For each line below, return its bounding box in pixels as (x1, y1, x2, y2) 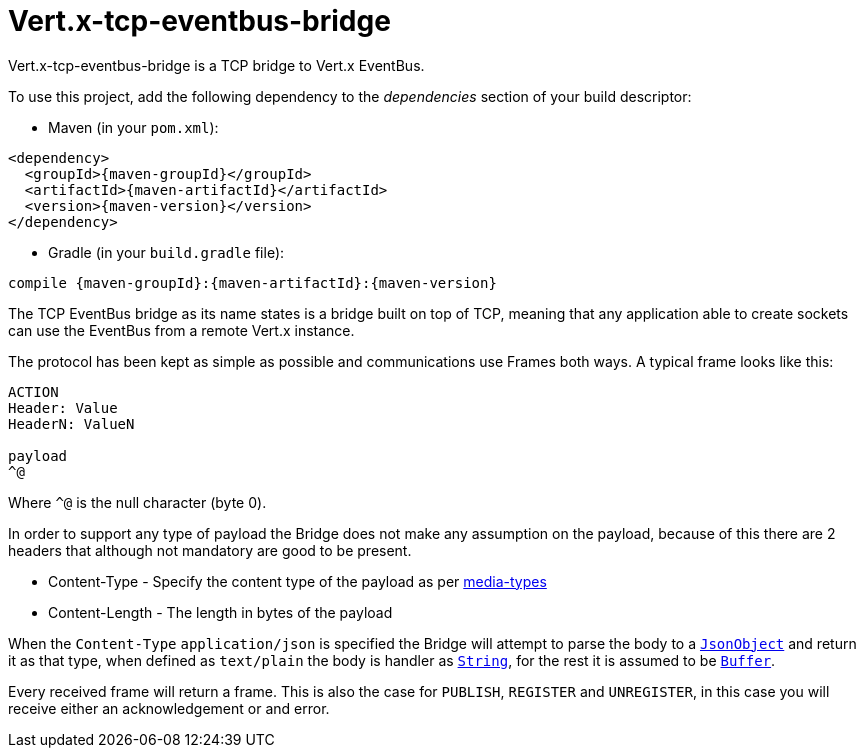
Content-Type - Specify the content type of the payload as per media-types (48, 572, 547, 590)
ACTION (8, 383, 59, 400)
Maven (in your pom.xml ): (48, 118, 219, 136)
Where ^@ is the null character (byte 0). (8, 493, 267, 511)
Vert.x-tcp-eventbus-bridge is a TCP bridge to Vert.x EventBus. (8, 56, 425, 74)
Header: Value (8, 399, 118, 416)
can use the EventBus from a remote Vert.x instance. (8, 321, 355, 339)
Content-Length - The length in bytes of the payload (48, 603, 393, 621)
